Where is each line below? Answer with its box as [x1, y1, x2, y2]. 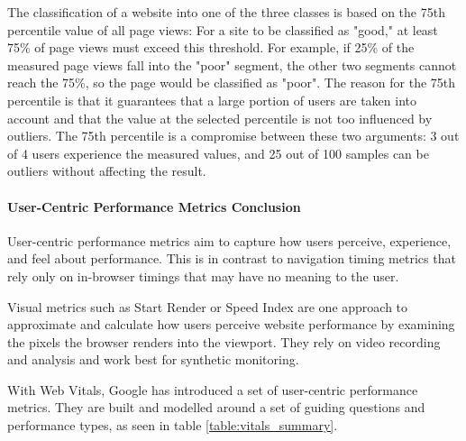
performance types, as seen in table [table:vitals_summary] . [7, 416, 338, 435]
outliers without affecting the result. [7, 161, 206, 180]
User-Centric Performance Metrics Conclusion [7, 197, 301, 216]
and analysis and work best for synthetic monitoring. [7, 350, 299, 369]
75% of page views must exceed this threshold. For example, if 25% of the [7, 38, 415, 57]
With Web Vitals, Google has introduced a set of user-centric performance [7, 380, 418, 399]
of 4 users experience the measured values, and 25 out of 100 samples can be [7, 143, 429, 162]
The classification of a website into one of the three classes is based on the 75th [7, 3, 445, 21]
